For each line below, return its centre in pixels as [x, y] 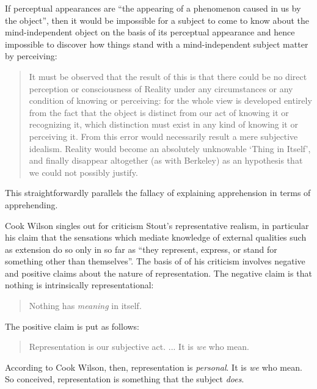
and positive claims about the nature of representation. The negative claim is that [158, 273]
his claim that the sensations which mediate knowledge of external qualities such [156, 237]
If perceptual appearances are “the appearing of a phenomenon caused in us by [153, 8]
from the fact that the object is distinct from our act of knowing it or [159, 112]
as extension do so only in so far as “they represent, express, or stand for [141, 249]
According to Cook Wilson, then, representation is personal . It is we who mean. [154, 367]
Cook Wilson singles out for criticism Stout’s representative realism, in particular [157, 225]
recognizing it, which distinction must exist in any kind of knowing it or [163, 124]
